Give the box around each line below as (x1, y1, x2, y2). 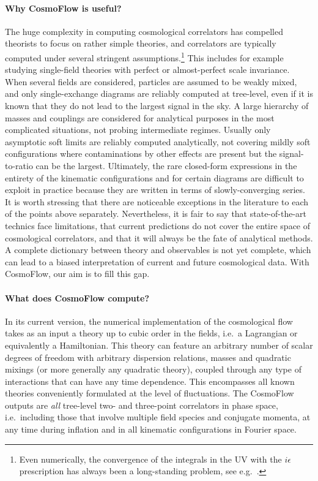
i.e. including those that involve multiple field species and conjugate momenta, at (5, 411, 311, 423)
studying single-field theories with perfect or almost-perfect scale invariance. (5, 63, 290, 76)
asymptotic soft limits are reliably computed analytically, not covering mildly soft (5, 135, 311, 148)
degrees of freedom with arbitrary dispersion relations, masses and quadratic (5, 350, 291, 363)
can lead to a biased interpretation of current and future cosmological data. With (5, 255, 309, 268)
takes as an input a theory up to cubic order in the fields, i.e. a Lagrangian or (5, 327, 298, 339)
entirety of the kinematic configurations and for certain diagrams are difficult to (5, 171, 304, 184)
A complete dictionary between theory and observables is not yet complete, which (5, 243, 311, 256)
